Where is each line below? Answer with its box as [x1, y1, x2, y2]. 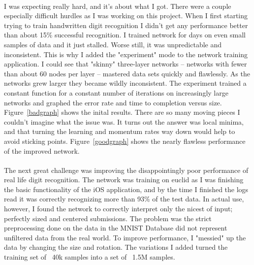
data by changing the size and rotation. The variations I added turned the [4, 242, 228, 252]
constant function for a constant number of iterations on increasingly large [4, 87, 228, 98]
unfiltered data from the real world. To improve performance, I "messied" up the [4, 232, 246, 242]
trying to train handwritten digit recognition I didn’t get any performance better [4, 20, 248, 30]
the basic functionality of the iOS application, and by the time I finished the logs [4, 184, 249, 194]
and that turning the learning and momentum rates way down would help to [4, 126, 235, 136]
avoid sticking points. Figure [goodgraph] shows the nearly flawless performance [4, 135, 246, 146]
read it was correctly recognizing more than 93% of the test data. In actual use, [4, 194, 244, 204]
